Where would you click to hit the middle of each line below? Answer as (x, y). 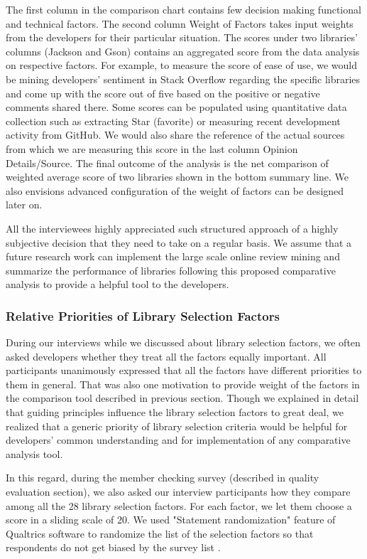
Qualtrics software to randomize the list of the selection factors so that (160, 533)
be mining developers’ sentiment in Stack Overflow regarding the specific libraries (183, 79)
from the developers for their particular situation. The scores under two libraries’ (182, 37)
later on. (24, 204)
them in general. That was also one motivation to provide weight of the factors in (183, 384)
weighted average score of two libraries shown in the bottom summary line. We (177, 177)
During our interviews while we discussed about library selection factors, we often (183, 342)
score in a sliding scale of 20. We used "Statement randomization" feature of (171, 520)
